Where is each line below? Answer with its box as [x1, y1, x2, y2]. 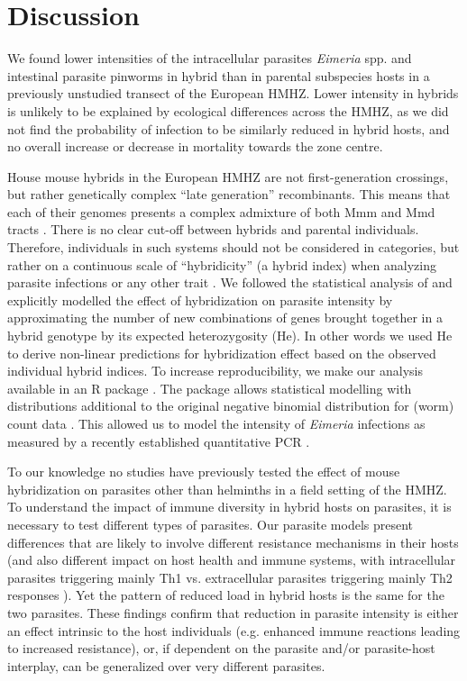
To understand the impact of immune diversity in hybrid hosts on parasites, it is [7, 497, 452, 516]
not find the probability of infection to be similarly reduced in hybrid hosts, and [7, 119, 450, 138]
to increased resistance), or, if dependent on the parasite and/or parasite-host [7, 639, 435, 658]
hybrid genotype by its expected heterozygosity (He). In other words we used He [7, 326, 453, 345]
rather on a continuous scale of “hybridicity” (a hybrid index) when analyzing [7, 255, 436, 274]
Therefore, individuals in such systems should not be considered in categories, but [7, 238, 460, 257]
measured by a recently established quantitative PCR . [7, 431, 310, 450]
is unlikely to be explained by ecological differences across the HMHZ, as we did [7, 101, 449, 120]
